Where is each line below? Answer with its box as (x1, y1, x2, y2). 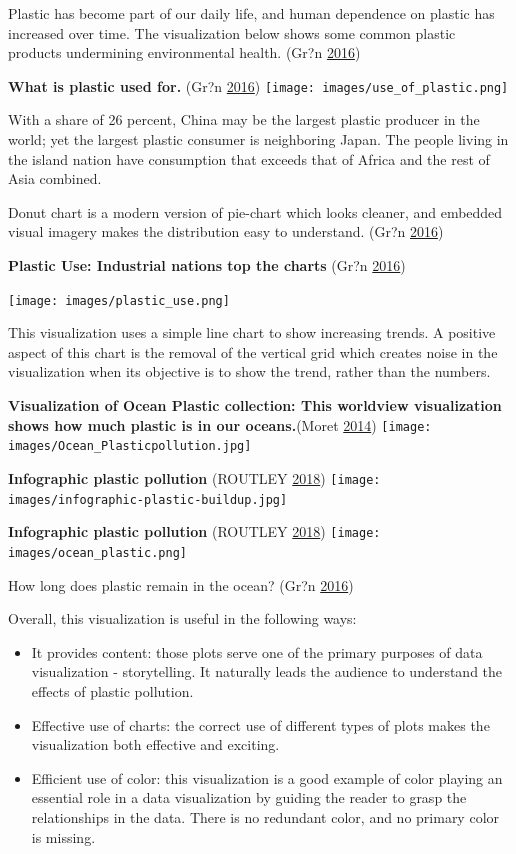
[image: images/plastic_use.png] (8, 293, 230, 308)
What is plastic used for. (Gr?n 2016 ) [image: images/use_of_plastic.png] (8, 75, 509, 96)
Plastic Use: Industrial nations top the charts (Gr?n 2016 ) (8, 255, 406, 275)
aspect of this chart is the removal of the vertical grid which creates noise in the (8, 341, 498, 362)
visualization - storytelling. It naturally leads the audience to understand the (31, 661, 503, 682)
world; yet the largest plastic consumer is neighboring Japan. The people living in (8, 129, 509, 150)
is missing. (31, 826, 96, 847)
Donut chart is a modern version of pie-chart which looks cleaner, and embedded (8, 201, 503, 222)
